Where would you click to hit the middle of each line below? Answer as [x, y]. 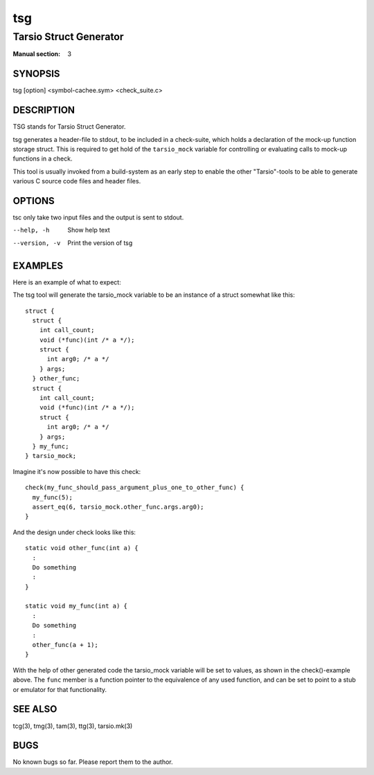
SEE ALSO [35, 709]
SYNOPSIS [36, 74]
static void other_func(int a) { [82, 548]
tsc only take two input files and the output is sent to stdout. [98, 217]
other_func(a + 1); [65, 645]
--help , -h [31, 230]
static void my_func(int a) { [77, 606]
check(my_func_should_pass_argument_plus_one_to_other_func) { [135, 487]
